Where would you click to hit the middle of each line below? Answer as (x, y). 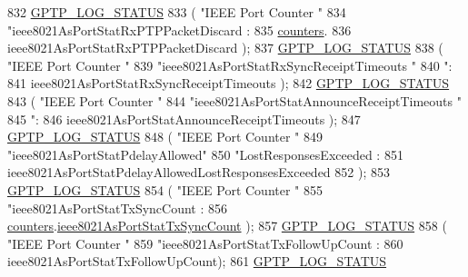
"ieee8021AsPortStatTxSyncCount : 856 (118, 208)
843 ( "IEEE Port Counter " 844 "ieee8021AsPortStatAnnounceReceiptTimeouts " (234, 100)
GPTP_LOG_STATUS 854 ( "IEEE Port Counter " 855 (165, 189)
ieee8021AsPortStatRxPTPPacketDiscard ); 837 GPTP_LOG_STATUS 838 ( (225, 48)
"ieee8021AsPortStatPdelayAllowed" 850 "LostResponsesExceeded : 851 (205, 154)
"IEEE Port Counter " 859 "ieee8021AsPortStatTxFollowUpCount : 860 (205, 243)
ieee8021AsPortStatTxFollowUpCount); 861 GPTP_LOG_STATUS (197, 261)
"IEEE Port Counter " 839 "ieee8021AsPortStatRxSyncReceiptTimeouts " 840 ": (230, 65)
